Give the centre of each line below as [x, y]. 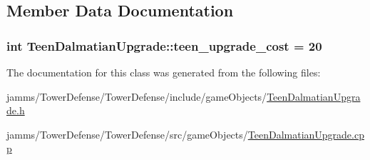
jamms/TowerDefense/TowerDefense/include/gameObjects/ [137, 96]
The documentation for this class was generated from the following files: [164, 72]
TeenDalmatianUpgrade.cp [306, 134]
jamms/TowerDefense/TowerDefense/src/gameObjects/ [127, 134]
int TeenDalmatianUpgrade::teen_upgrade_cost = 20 [164, 45]
